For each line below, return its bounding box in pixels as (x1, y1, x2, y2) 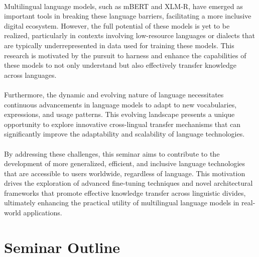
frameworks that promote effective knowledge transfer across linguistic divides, (4, 187, 246, 198)
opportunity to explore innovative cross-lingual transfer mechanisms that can (4, 118, 241, 129)
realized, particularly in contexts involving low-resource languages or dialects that (4, 30, 255, 41)
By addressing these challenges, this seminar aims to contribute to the (4, 148, 220, 159)
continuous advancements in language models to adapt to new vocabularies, (4, 99, 237, 109)
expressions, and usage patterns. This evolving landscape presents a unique (4, 109, 235, 119)
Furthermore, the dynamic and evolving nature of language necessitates (4, 89, 224, 99)
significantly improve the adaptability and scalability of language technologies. (4, 128, 245, 139)
